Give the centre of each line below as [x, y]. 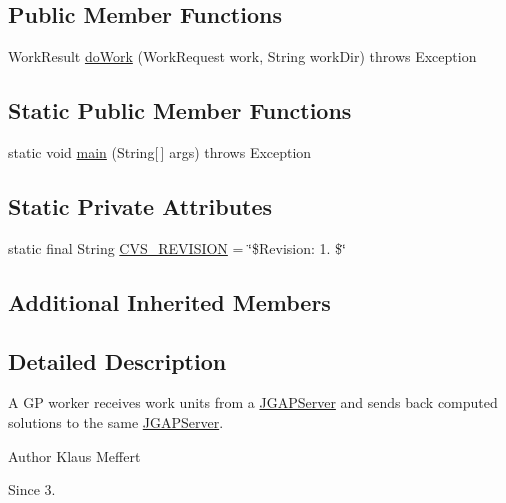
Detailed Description [117, 360]
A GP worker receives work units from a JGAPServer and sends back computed [253, 402]
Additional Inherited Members [169, 301]
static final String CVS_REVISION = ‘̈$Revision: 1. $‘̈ [177, 247]
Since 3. [32, 489]
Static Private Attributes [140, 205]
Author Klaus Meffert [74, 455]
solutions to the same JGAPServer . [116, 421]
